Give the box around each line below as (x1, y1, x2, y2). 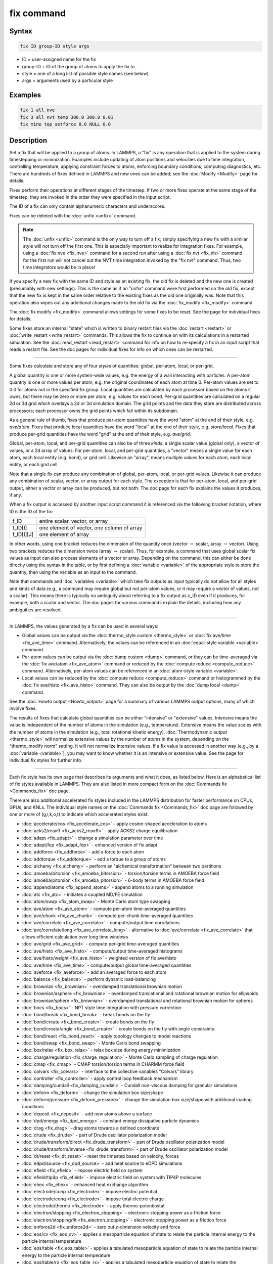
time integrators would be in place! (23, 264, 96, 270)
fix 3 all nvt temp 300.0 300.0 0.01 (20, 114, 114, 120)
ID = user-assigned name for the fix (22, 56, 96, 63)
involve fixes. (9, 705, 37, 711)
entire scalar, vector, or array (39, 518, 108, 525)
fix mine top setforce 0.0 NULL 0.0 (20, 121, 111, 127)
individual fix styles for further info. (9, 757, 83, 763)
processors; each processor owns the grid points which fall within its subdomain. (9, 408, 178, 414)
